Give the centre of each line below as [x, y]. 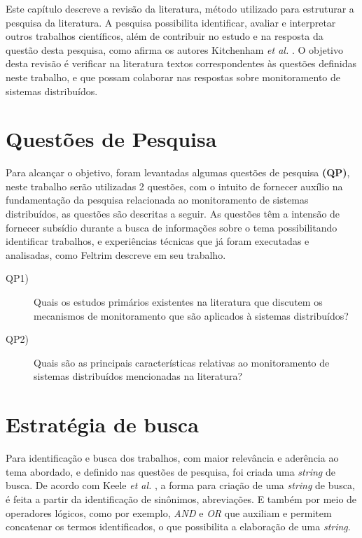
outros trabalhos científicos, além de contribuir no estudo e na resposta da [165, 36]
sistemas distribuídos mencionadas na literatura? [138, 376]
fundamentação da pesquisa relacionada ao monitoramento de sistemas [157, 200]
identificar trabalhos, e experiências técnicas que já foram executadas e [158, 241]
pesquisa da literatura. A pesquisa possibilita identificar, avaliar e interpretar [171, 22]
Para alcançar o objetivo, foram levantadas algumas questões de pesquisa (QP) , [178, 172]
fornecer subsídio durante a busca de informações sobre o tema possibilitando [172, 227]
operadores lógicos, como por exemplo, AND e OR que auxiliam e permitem [169, 512]
